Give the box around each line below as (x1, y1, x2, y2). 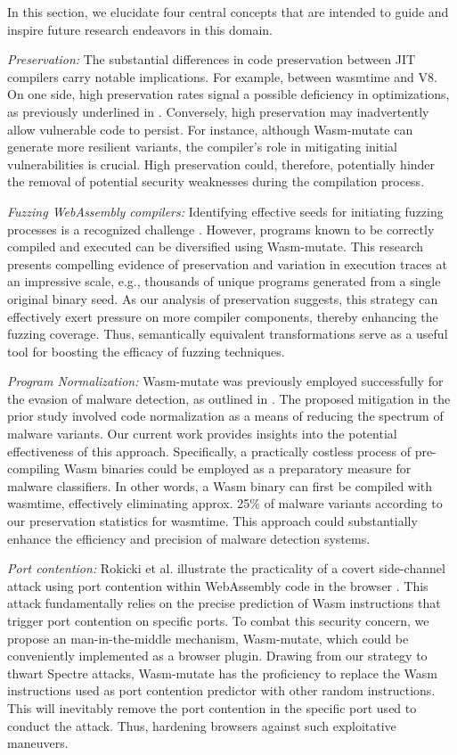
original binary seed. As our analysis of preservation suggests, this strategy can (7, 289, 438, 308)
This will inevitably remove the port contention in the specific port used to (7, 698, 417, 717)
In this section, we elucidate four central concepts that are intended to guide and (7, 3, 449, 21)
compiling (7, 459, 61, 478)
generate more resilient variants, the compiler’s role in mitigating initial (7, 137, 397, 156)
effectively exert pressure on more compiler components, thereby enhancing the (7, 307, 438, 325)
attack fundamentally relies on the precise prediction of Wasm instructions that (7, 594, 441, 612)
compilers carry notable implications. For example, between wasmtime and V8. (7, 67, 437, 86)
